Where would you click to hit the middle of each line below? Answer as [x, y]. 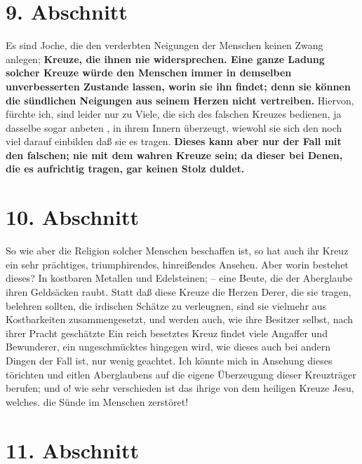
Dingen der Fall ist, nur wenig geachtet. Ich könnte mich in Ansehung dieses [169, 360]
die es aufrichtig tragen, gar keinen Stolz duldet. [125, 169]
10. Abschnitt [72, 217]
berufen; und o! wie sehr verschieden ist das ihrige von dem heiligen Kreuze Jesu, [180, 388]
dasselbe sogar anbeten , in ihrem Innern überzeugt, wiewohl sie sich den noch [174, 127]
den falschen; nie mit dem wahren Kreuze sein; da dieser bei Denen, [174, 155]
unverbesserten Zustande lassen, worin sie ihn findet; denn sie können [178, 86]
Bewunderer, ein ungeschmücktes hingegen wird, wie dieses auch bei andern [168, 347]
